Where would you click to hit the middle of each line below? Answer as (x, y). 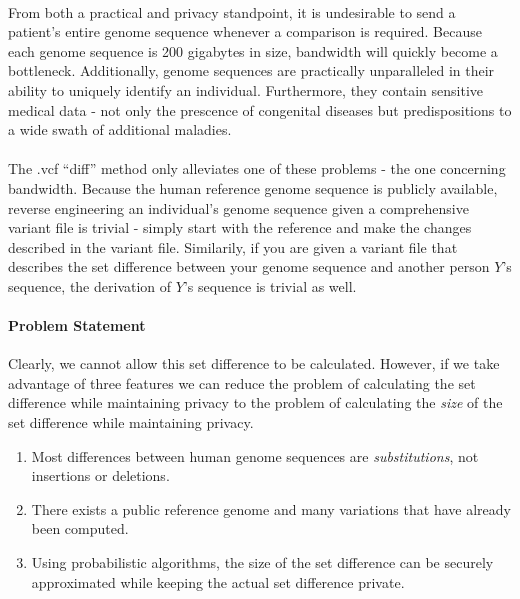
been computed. (80, 528)
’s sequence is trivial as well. (270, 285)
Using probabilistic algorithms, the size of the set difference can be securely (262, 562)
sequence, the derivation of (90, 285)
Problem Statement (77, 325)
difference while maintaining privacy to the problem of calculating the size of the (255, 402)
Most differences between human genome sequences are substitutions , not (255, 455)
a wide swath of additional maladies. (120, 129)
